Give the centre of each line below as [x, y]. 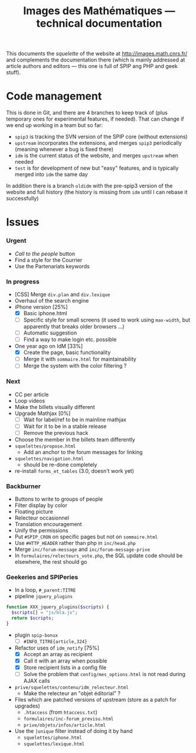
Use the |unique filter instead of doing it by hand [73, 731]
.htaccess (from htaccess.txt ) [60, 712]
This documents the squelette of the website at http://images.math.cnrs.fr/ [97, 54]
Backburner [24, 486]
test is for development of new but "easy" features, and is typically [97, 168]
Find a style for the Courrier [48, 260]
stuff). [14, 73]
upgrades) [27, 706]
